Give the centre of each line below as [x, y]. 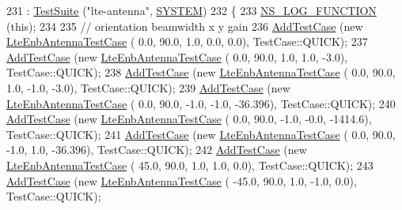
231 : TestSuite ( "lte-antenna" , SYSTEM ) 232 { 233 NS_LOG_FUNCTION [192, 10]
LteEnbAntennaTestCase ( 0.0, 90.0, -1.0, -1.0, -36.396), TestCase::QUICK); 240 [201, 103]
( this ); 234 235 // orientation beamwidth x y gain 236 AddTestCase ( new [185, 26]
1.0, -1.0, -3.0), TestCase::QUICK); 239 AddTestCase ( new [148, 87]
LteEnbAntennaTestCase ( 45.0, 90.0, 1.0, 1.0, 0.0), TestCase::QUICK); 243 [190, 165]
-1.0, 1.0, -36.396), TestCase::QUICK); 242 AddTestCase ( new [157, 150]
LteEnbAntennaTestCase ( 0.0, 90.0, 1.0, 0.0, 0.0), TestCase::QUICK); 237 [187, 41]
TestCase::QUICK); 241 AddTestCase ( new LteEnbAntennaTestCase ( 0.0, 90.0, [201, 134]
